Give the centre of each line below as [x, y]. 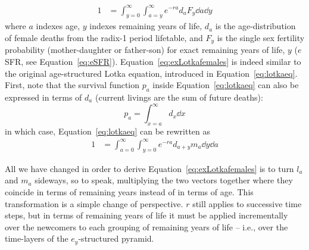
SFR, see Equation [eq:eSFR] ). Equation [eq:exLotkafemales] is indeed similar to [153, 61]
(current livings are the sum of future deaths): [179, 97]
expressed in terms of [43, 97]
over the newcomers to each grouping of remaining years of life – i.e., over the [146, 226]
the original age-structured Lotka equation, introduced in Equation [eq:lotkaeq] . [151, 73]
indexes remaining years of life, [146, 26]
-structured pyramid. [116, 238]
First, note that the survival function [72, 85]
